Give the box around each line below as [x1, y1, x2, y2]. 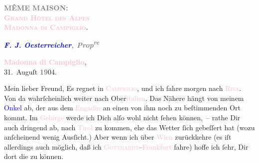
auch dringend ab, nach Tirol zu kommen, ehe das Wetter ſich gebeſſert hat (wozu [4, 122, 255, 132]
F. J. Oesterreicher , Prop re [4, 38, 100, 50]
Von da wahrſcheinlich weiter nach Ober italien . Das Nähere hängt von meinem [4, 92, 244, 103]
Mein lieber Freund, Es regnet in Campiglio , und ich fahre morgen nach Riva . [4, 83, 241, 93]
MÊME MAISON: [4, 2, 68, 12]
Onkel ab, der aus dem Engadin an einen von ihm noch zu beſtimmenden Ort [4, 102, 241, 113]
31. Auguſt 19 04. [4, 66, 57, 77]
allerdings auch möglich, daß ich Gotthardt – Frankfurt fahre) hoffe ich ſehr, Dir [4, 141, 249, 152]
